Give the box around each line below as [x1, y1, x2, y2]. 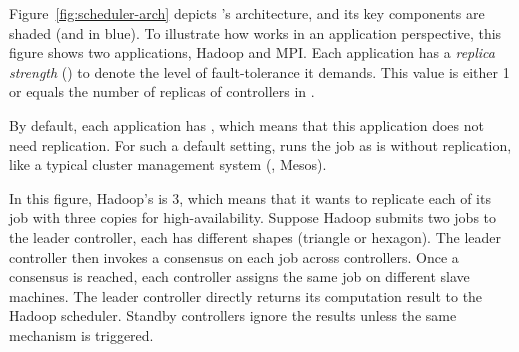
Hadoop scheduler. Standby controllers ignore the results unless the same [9, 305, 457, 326]
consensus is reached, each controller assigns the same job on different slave [9, 266, 470, 287]
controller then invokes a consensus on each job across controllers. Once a [9, 246, 459, 267]
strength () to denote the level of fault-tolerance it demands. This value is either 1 [9, 61, 510, 82]
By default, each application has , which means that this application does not [9, 114, 484, 135]
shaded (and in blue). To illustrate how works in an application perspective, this [9, 22, 502, 43]
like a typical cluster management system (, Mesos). [9, 154, 327, 175]
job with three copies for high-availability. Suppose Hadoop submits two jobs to [9, 207, 497, 228]
